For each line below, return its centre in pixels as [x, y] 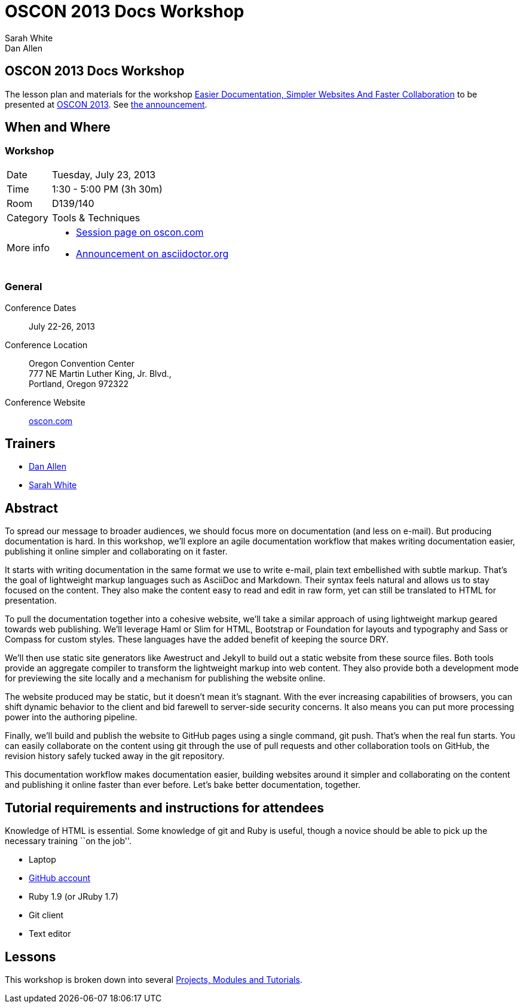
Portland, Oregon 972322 [79, 383]
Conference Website [45, 402]
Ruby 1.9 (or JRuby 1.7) [74, 897]
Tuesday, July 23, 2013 [104, 174]
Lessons [30, 957]
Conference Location [46, 345]
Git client [46, 915]
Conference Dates [41, 307]
